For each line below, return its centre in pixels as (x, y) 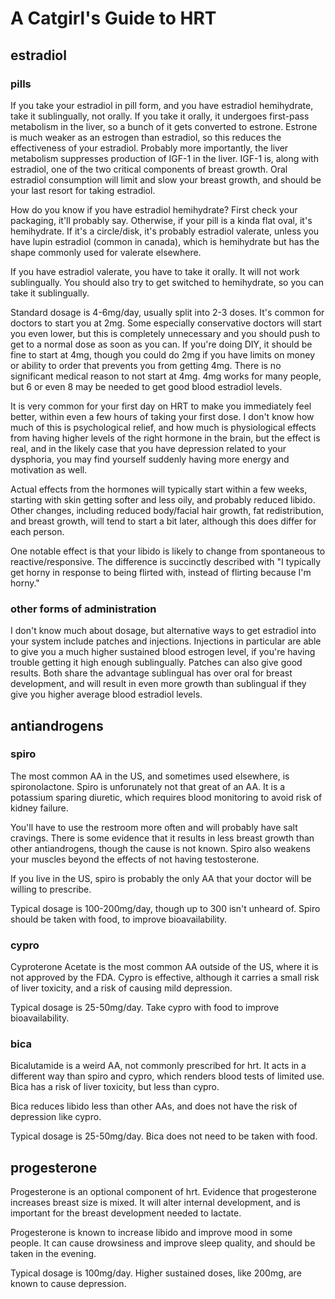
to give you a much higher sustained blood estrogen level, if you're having (163, 652)
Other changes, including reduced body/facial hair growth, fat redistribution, (167, 510)
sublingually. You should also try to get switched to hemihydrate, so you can (167, 282)
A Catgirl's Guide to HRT (113, 18)
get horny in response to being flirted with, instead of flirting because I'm (161, 572)
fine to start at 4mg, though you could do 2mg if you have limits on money (163, 354)
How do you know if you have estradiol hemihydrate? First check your (154, 209)
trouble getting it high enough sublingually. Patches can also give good (156, 663)
